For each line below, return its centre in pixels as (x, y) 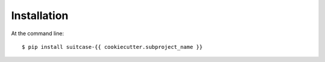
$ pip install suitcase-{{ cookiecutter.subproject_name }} (112, 47)
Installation (40, 15)
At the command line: (38, 33)
